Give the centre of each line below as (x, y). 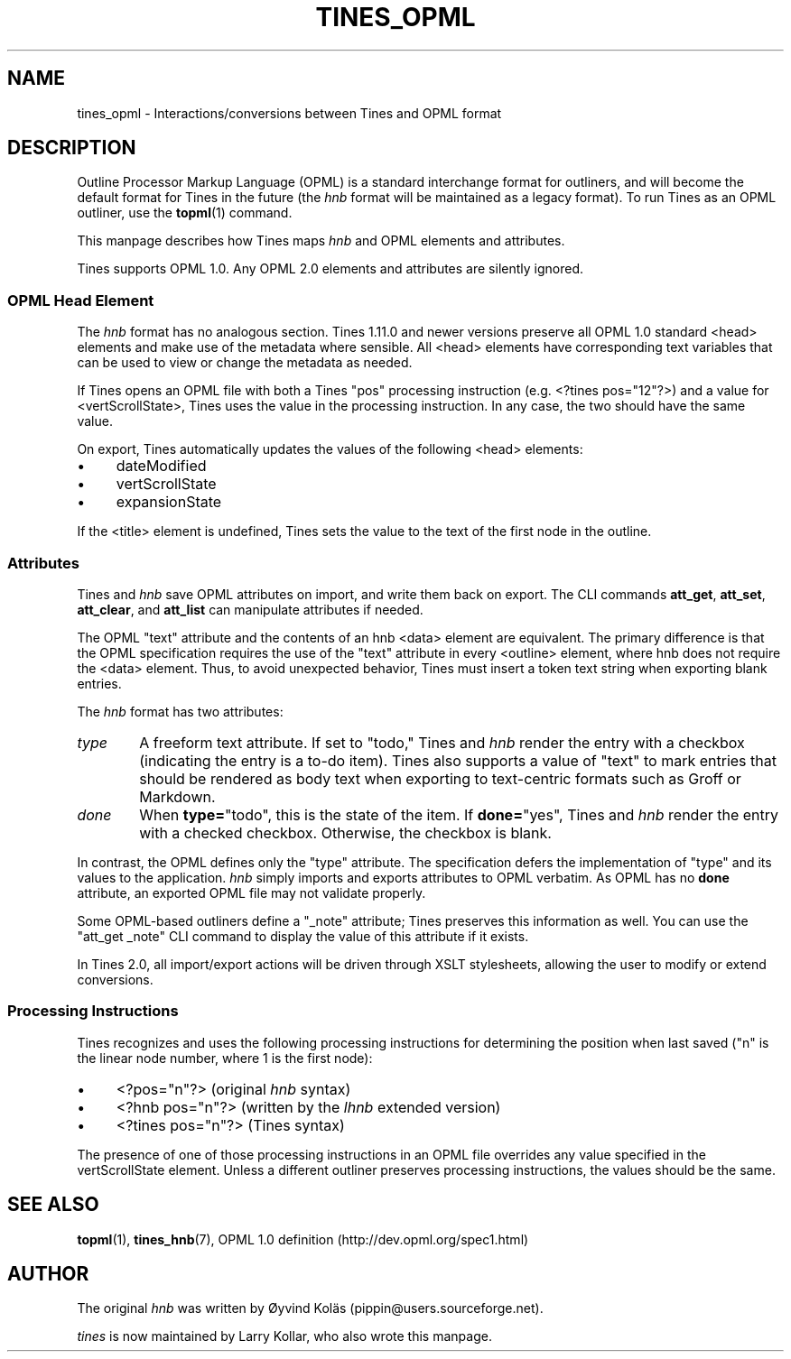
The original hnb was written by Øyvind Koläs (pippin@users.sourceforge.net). (310, 1308)
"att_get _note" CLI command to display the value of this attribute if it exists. (303, 936)
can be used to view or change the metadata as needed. (245, 363)
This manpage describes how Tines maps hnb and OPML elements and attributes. (321, 241)
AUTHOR (48, 1273)
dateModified (161, 466)
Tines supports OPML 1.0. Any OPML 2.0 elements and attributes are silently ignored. (330, 269)
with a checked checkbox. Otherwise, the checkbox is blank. (345, 832)
